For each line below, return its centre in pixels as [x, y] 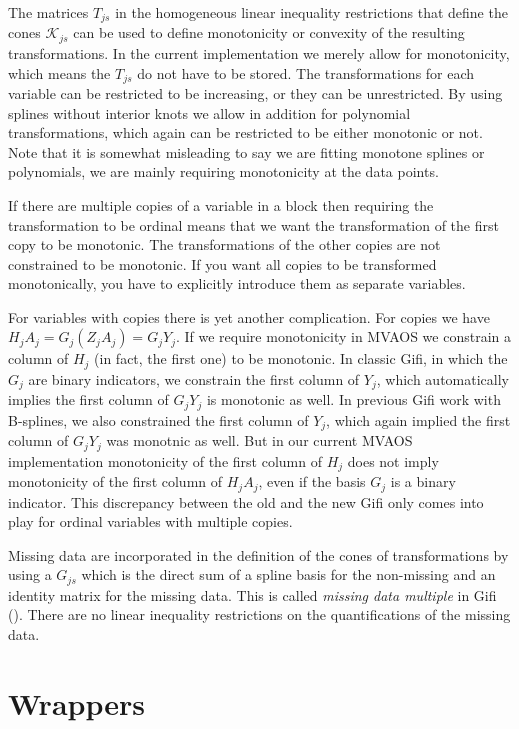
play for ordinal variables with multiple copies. [150, 521]
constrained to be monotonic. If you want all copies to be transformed [222, 263]
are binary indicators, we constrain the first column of [194, 378]
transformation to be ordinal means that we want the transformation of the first [253, 224]
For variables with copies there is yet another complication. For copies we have [249, 316]
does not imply [393, 460]
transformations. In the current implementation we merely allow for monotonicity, [259, 52]
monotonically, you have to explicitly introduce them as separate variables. [237, 283]
